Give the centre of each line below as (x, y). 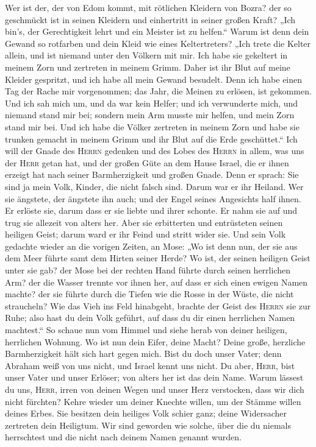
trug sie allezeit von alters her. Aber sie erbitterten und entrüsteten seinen (144, 222)
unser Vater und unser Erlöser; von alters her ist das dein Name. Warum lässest (154, 377)
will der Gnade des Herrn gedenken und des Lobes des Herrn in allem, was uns (155, 151)
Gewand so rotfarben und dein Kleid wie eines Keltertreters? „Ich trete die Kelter (158, 43)
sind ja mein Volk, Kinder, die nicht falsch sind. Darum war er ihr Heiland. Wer (154, 186)
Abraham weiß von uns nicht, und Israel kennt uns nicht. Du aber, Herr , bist (150, 365)
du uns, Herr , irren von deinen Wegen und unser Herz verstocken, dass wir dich (155, 389)
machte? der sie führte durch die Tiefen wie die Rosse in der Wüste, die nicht (149, 294)
